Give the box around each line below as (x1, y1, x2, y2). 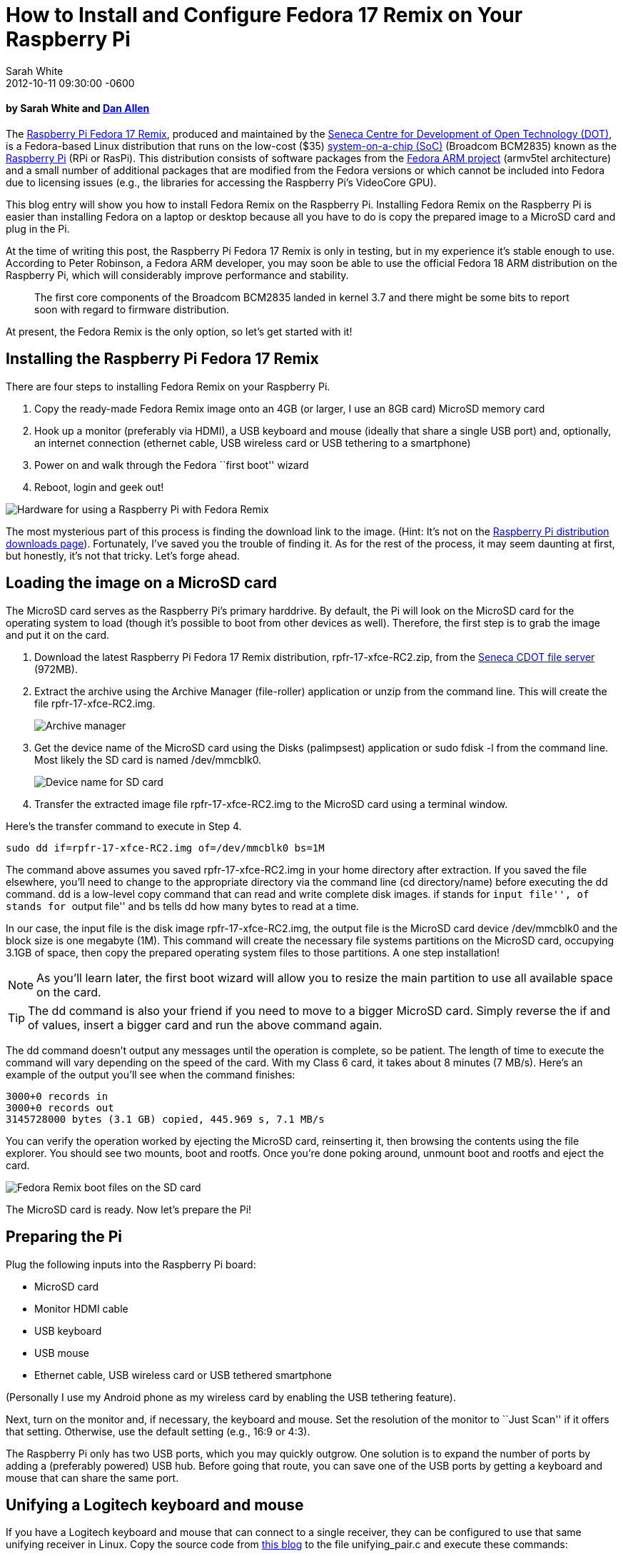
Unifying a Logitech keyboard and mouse (6, 1495, 304, 1514)
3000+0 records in (6, 1090, 108, 1102)
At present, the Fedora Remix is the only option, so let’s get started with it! (6, 325, 353, 338)
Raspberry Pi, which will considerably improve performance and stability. (6, 268, 349, 281)
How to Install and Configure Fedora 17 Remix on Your (6, 3, 523, 27)
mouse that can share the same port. (6, 1471, 179, 1484)
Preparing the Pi (6, 1228, 123, 1246)
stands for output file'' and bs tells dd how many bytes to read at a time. (6, 899, 360, 912)
